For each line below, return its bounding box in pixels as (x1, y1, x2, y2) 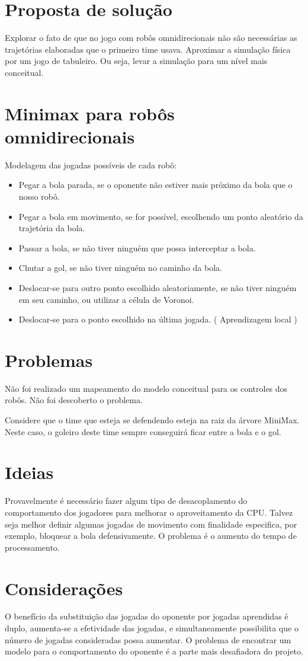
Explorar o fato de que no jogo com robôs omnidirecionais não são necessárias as (5, 31, 297, 44)
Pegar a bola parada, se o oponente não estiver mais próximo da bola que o (18, 178, 293, 191)
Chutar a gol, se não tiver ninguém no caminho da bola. (18, 261, 222, 274)
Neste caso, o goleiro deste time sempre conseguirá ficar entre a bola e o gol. (5, 425, 281, 438)
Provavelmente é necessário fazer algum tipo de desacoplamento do (5, 494, 248, 507)
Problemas (5, 347, 93, 372)
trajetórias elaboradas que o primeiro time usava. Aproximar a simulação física (5, 43, 291, 55)
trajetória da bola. (18, 222, 85, 234)
